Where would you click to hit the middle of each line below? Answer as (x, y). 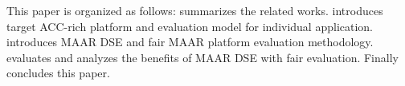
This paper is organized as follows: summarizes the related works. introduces (195, 10)
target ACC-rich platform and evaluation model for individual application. (190, 26)
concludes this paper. (58, 73)
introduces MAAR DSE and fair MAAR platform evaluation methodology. (190, 42)
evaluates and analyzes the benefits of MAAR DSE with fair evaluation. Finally (202, 57)
